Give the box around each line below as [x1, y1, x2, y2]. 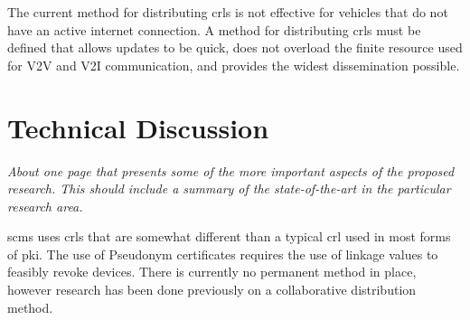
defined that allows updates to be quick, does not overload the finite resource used [7, 38, 463, 57]
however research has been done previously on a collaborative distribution [7, 280, 417, 299]
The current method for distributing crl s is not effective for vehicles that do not [7, 3, 448, 21]
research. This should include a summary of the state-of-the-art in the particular [7, 179, 451, 198]
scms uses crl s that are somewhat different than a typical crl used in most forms [7, 227, 451, 246]
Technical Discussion [7, 108, 269, 146]
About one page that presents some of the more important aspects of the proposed [7, 161, 455, 180]
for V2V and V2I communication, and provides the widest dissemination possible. [7, 55, 460, 74]
